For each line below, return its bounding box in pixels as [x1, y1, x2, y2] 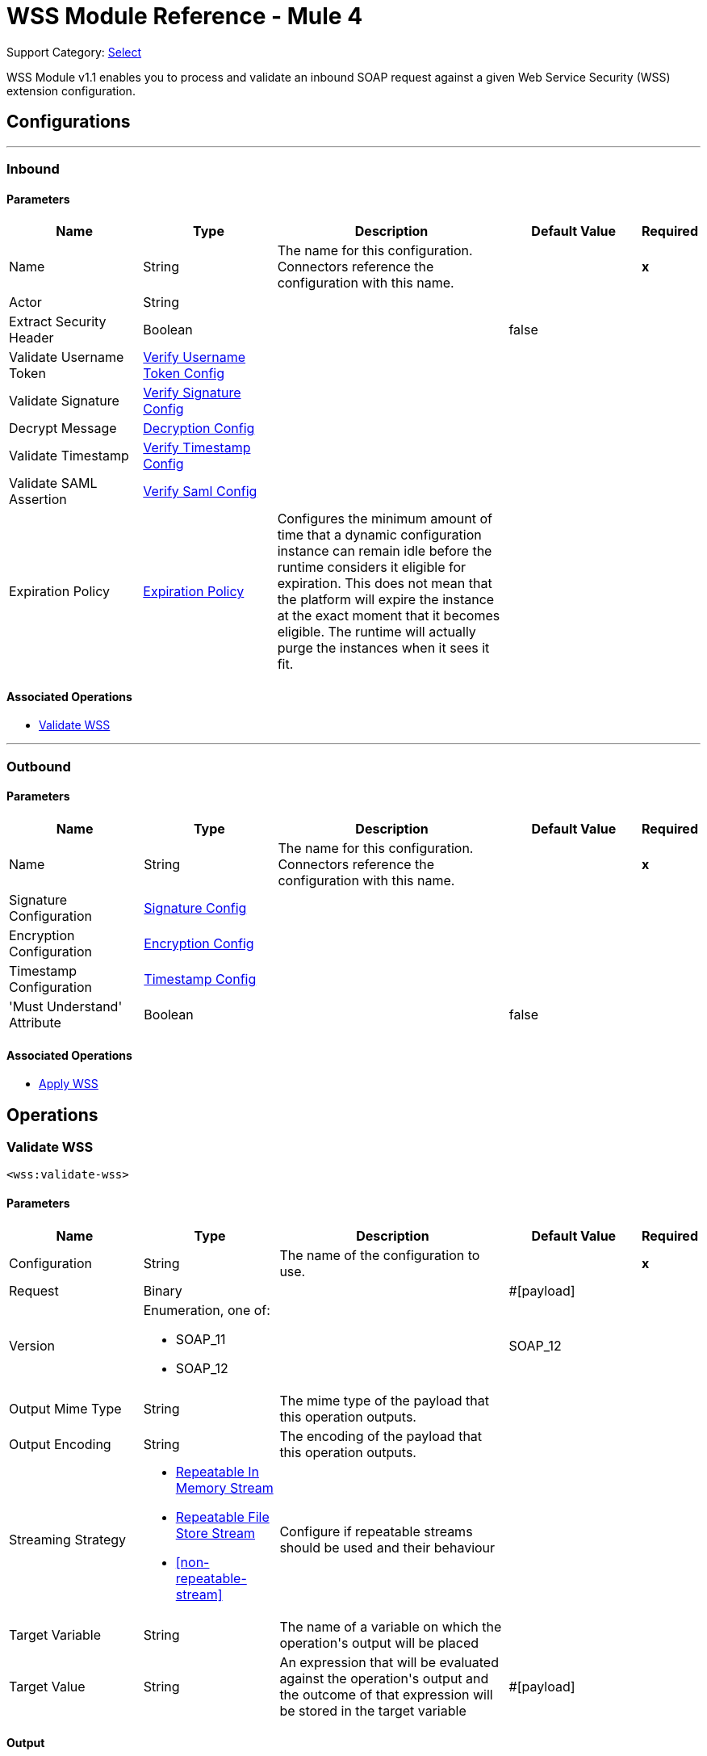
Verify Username [143, 349, 246, 366]
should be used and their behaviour [279, 1539, 496, 1556]
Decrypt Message [9, 420, 117, 437]
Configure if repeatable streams [279, 1523, 473, 1540]
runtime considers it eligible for [277, 559, 466, 576]
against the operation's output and [279, 1670, 489, 1687]
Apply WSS [39, 1077, 98, 1091]
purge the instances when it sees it [277, 640, 490, 657]
